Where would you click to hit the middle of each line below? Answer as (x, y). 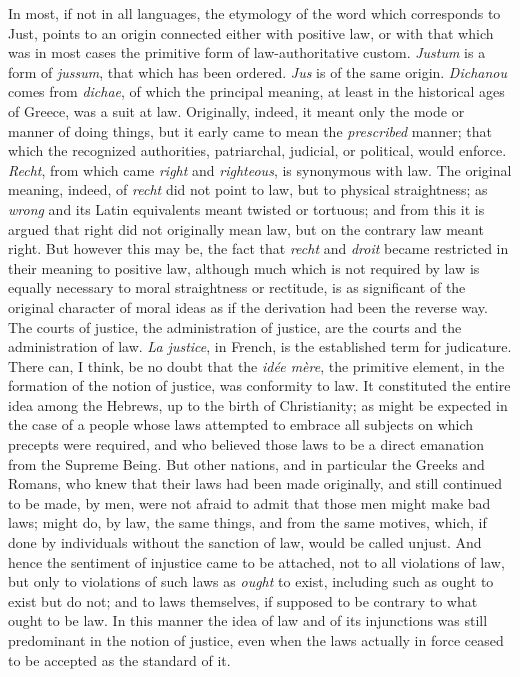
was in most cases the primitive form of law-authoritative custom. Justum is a (247, 52)
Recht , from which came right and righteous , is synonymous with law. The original (260, 169)
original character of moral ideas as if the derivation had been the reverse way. (248, 306)
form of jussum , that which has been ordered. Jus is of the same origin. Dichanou (258, 71)
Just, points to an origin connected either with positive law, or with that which (251, 32)
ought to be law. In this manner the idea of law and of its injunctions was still (248, 620)
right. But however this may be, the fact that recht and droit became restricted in (258, 248)
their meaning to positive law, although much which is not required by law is (244, 267)
